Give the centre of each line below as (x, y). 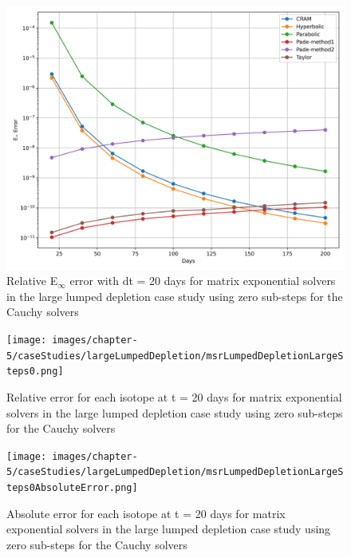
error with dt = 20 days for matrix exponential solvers (203, 281)
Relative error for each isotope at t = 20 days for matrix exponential (174, 396)
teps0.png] (35, 372)
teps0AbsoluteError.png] (72, 488)
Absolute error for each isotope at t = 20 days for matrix (146, 513)
